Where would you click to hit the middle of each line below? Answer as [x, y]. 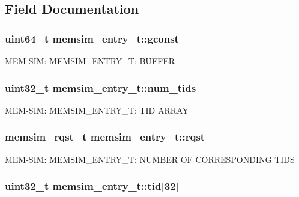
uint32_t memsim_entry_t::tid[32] [92, 186]
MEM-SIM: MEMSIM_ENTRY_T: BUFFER [90, 61]
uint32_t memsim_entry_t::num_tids [101, 87]
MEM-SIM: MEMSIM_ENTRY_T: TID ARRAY [97, 110]
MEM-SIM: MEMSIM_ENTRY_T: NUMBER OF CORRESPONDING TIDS [150, 159]
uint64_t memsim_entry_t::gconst [92, 38]
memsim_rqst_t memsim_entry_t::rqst [105, 137]
